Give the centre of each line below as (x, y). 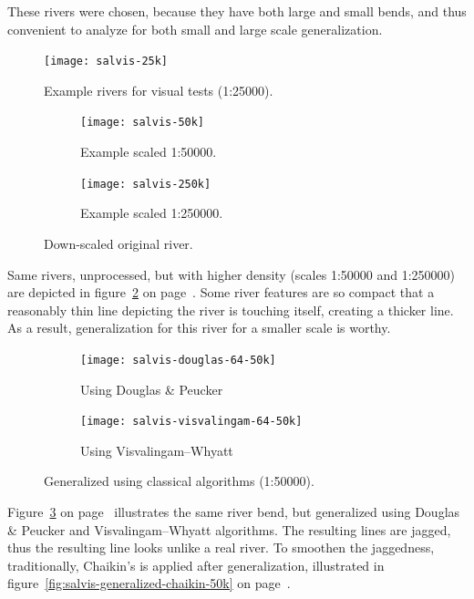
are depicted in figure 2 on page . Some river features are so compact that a (221, 292)
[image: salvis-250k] (146, 184)
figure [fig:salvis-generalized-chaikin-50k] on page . (149, 583)
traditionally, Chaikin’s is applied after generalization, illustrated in (196, 565)
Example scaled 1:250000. (152, 213)
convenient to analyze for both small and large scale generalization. (195, 29)
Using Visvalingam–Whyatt (157, 450)
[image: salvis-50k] (143, 123)
